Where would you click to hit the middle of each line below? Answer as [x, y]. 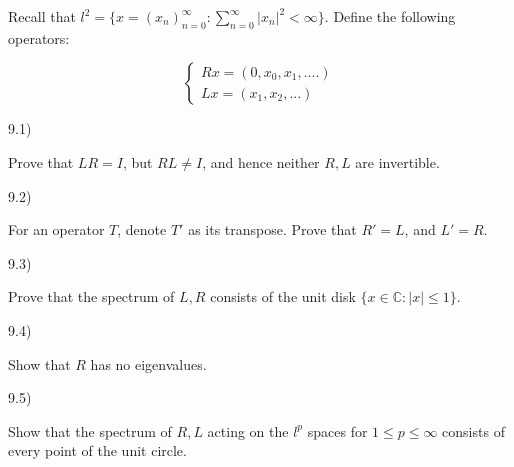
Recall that [42, 16]
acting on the [248, 430]
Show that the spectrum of [90, 430]
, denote [142, 229]
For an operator [56, 229]
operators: [39, 37]
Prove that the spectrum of [91, 296]
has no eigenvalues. [148, 363]
